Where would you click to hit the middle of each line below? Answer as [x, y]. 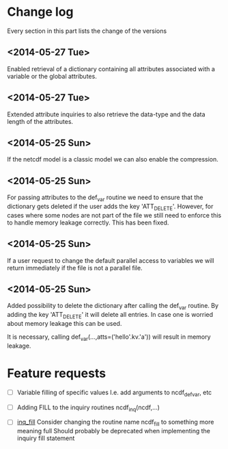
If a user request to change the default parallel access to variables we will [111, 260]
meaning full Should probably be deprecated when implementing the [113, 431]
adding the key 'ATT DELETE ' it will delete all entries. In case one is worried [110, 316]
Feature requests [57, 373]
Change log [40, 12]
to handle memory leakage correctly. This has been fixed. [88, 222]
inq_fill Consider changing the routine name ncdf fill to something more [115, 423]
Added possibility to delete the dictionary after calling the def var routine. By [113, 307]
